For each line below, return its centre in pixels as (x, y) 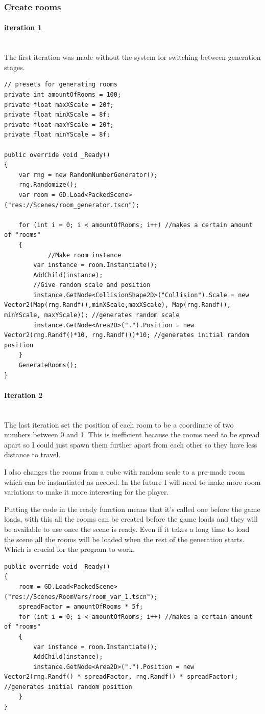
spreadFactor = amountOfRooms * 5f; (81, 607)
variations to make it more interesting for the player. (87, 492)
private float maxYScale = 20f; (59, 125)
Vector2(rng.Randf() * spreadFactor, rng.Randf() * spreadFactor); (121, 677)
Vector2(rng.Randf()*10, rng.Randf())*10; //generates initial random (127, 335)
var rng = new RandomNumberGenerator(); (88, 175)
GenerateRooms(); (48, 365)
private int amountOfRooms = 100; (63, 95)
